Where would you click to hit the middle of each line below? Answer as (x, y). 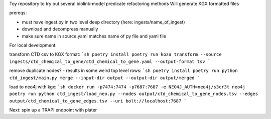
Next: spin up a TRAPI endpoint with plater (53, 110)
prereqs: (18, 13)
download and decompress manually (60, 29)
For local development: (33, 45)
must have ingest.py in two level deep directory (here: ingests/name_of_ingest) (103, 22)
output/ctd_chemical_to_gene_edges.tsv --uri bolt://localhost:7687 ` (98, 101)
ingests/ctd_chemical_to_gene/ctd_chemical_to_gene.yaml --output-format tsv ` (110, 61)
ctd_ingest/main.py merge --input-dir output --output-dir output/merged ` (105, 78)
